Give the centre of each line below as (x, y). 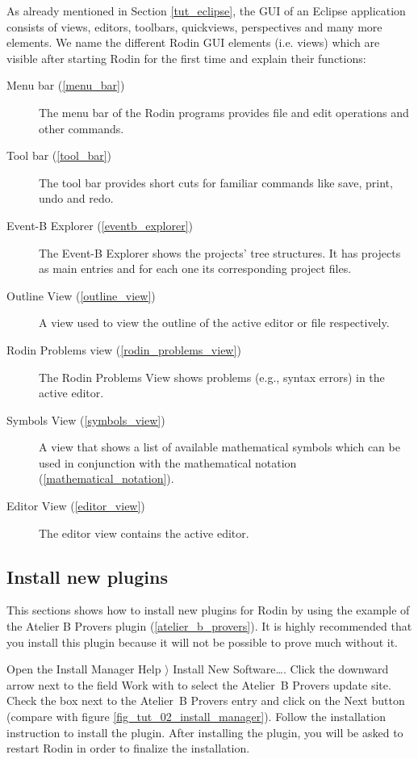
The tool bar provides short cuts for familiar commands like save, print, (216, 182)
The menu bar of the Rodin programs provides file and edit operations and (224, 112)
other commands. (82, 128)
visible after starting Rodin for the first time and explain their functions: (186, 58)
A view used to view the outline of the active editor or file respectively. (214, 323)
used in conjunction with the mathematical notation (168, 462)
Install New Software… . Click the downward (281, 669)
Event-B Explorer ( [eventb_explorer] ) (100, 225)
